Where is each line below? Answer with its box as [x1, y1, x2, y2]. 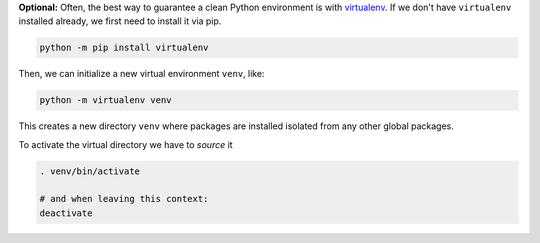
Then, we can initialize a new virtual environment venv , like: [18, 68, 265, 80]
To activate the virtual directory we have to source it [18, 138, 234, 150]
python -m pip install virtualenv [39, 42, 209, 54]
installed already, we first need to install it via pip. [18, 15, 222, 27]
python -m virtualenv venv [39, 95, 172, 106]
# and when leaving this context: [39, 193, 209, 205]
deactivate [39, 207, 93, 219]
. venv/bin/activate [39, 165, 140, 177]
